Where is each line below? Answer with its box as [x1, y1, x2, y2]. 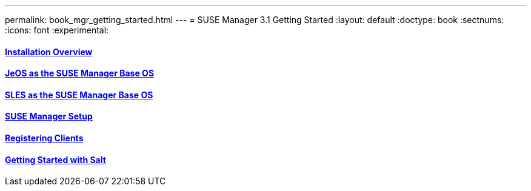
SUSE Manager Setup [5, 111, 93, 122]
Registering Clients [5, 133, 84, 144]
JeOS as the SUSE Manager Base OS [5, 68, 155, 79]
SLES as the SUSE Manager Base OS [5, 89, 153, 100]
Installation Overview [5, 46, 93, 57]
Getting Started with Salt [5, 154, 106, 165]
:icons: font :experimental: [5, 25, 109, 35]
